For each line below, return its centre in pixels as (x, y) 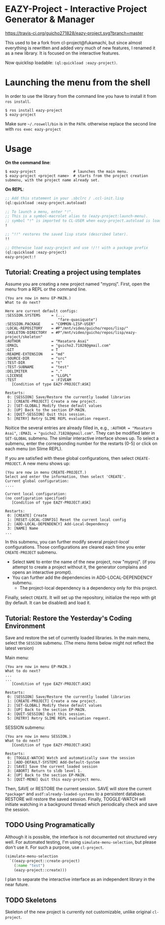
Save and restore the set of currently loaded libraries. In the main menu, (78, 638)
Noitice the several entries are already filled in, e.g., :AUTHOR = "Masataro (79, 428)
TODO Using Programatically (50, 825)
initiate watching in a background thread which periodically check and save (82, 805)
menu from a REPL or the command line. (46, 289)
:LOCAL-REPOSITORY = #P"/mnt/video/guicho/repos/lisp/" (67, 328)
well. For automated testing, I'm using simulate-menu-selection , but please (81, 842)
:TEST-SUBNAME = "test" (37, 367)
